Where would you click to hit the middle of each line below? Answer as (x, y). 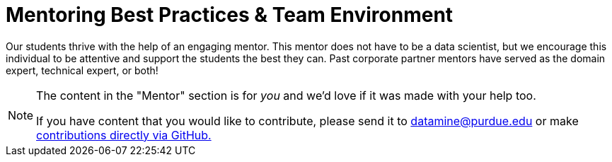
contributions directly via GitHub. (124, 135)
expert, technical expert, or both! (82, 70)
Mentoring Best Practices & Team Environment (230, 15)
